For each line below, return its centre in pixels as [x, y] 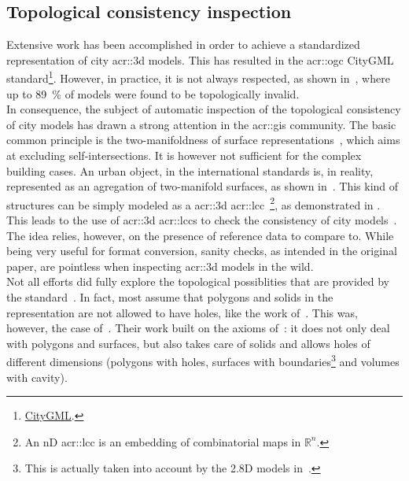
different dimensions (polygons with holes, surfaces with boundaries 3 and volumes [203, 361]
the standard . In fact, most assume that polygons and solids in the [170, 297]
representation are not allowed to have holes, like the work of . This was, [182, 312]
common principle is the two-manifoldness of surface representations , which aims [203, 140]
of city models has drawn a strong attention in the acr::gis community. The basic [201, 124]
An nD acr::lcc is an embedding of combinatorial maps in [163, 441]
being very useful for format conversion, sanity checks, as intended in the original [202, 251]
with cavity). [37, 377]
